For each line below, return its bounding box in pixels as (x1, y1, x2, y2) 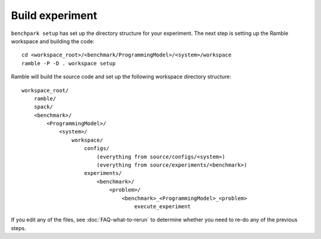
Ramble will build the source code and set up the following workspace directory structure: (11, 73, 231, 80)
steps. (11, 224, 26, 231)
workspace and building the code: (11, 37, 95, 44)
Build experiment (11, 9, 97, 22)
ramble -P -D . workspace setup (21, 60, 116, 66)
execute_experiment (134, 203, 191, 210)
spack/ (33, 104, 53, 110)
